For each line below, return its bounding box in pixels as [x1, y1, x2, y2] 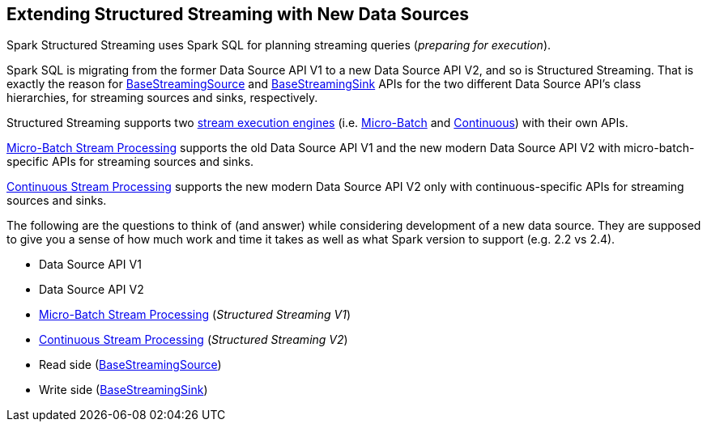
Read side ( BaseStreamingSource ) [39, 358, 222, 372]
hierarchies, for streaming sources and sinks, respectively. [6, 91, 318, 105]
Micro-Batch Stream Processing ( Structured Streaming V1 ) [39, 307, 351, 322]
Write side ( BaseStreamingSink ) [39, 383, 208, 397]
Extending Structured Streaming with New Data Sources [6, 4, 470, 24]
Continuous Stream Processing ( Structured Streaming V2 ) [39, 333, 348, 347]
